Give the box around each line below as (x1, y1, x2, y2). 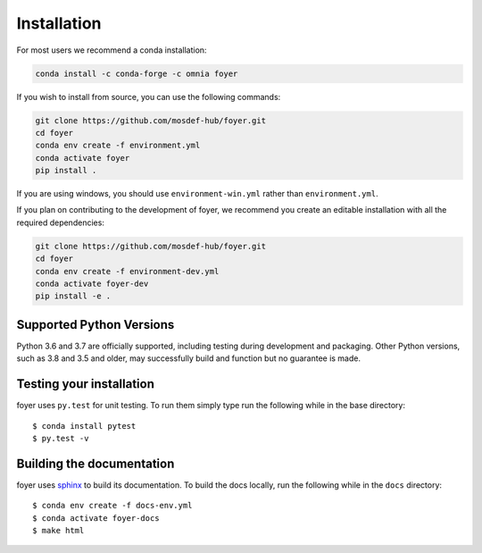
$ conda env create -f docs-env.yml (32, 500, 193, 511)
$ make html (32, 525, 85, 536)
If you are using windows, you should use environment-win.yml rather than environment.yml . (16, 189, 378, 199)
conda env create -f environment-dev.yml (35, 266, 220, 276)
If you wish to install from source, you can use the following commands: (16, 91, 281, 102)
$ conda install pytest (32, 421, 137, 431)
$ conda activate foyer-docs (32, 513, 160, 523)
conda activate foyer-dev (35, 278, 149, 289)
